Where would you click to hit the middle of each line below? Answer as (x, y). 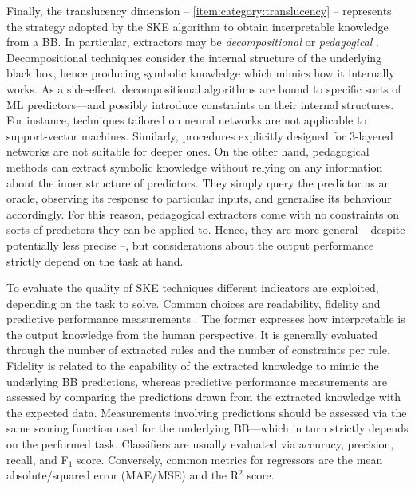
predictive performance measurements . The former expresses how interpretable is (206, 319)
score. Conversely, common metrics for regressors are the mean (229, 459)
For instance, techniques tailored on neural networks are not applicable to (187, 120)
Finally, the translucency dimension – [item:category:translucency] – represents (199, 10)
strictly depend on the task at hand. (95, 260)
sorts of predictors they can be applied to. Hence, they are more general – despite (206, 229)
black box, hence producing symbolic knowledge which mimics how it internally (201, 73)
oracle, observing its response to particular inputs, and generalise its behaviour (199, 198)
